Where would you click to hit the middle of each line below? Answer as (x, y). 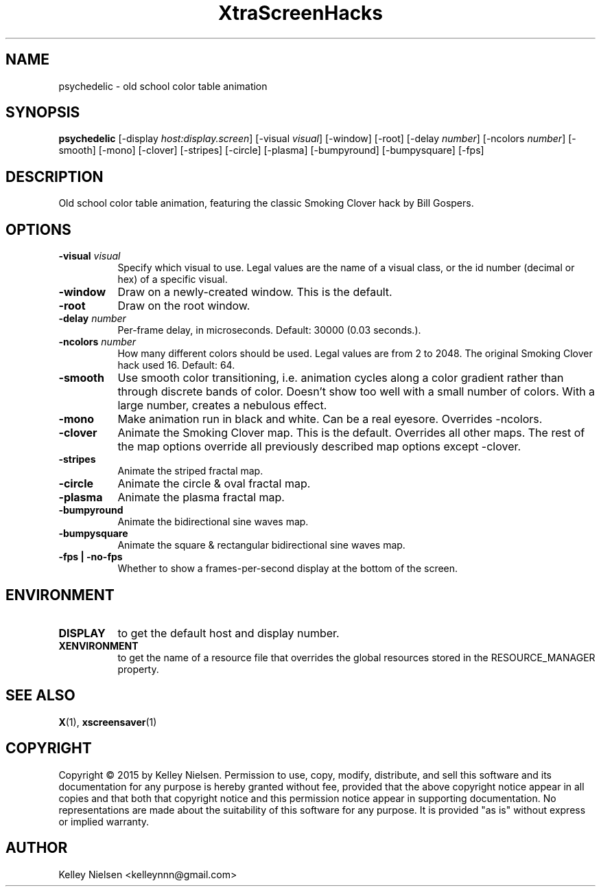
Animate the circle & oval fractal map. (214, 484)
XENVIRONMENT (98, 645)
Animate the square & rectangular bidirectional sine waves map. (261, 545)
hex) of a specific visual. (173, 279)
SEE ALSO (40, 696)
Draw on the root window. (184, 306)
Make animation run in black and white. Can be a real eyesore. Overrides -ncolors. (330, 419)
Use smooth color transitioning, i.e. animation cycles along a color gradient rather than (341, 378)
